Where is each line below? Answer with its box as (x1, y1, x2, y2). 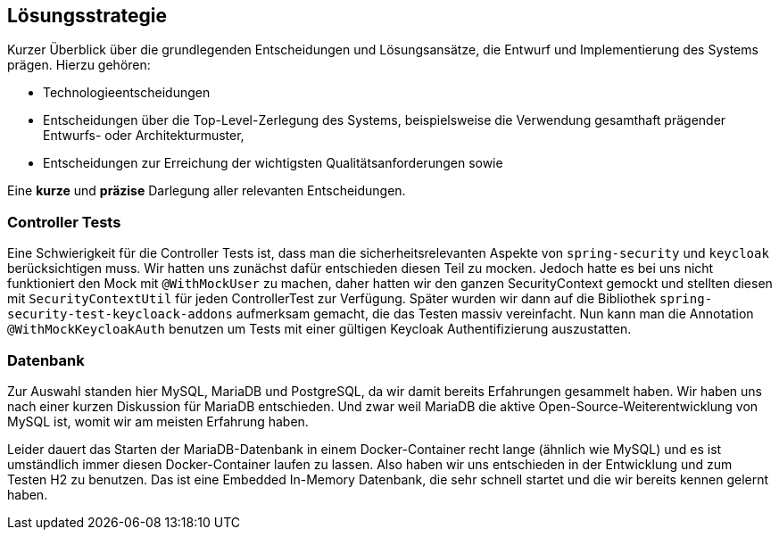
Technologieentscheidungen (43, 85, 211, 101)
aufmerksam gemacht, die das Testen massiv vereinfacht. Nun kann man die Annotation (236, 306, 754, 322)
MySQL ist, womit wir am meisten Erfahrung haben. (7, 413, 309, 429)
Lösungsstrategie (7, 4, 168, 27)
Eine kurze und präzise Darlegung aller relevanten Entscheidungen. (7, 183, 406, 199)
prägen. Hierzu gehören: (7, 57, 151, 73)
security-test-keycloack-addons (7, 307, 233, 322)
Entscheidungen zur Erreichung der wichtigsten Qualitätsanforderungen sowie (43, 155, 503, 171)
